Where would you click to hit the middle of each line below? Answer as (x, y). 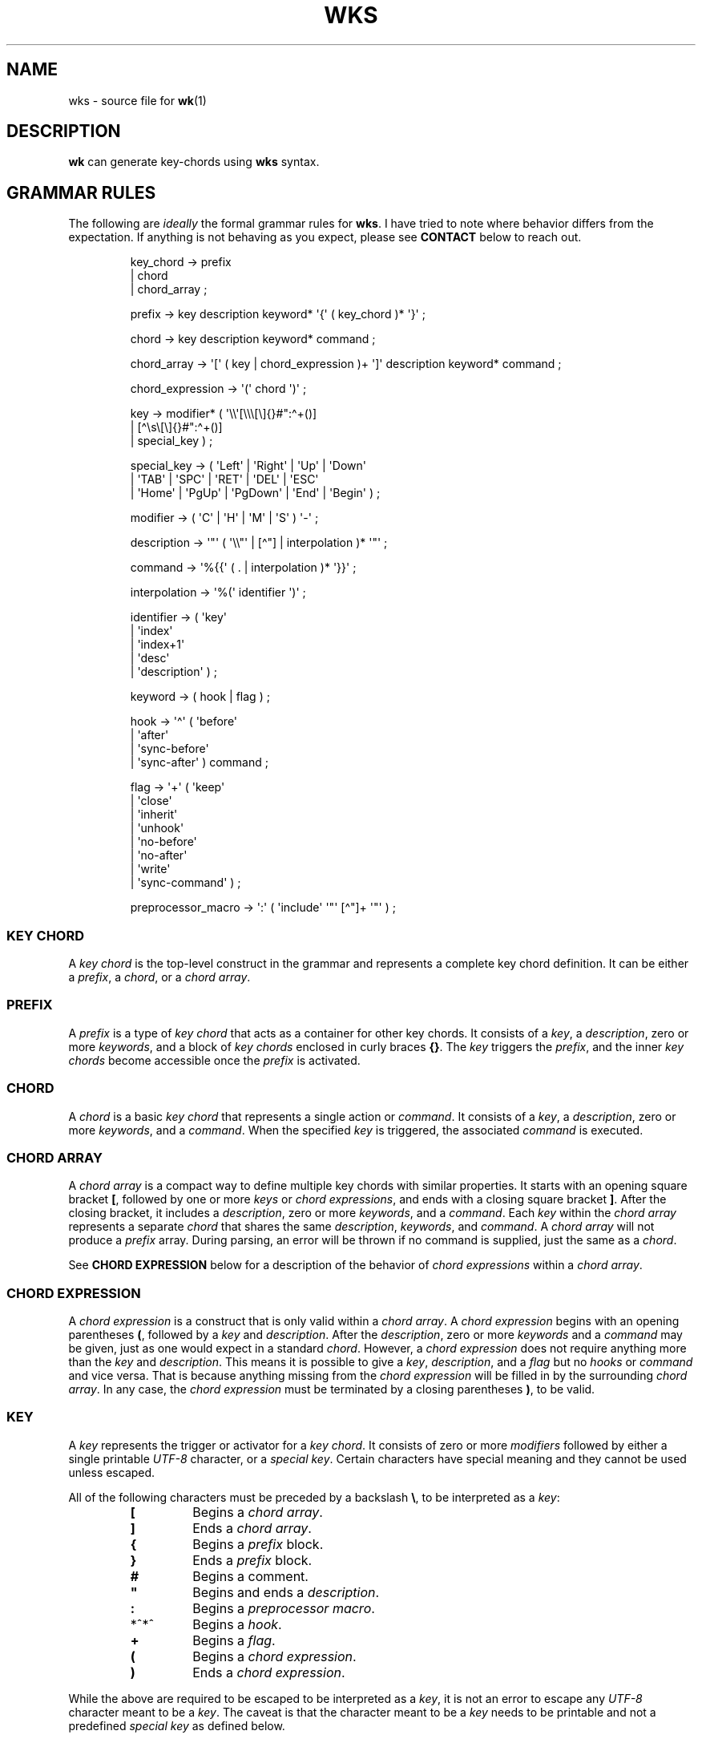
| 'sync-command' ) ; (186, 883)
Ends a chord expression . (269, 1672)
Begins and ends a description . (286, 1592)
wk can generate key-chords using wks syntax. (194, 162)
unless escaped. (112, 1472)
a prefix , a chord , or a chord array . (159, 977)
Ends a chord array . (252, 1528)
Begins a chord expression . (274, 1656)
